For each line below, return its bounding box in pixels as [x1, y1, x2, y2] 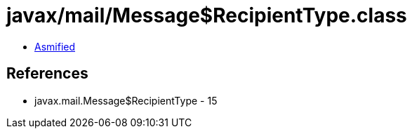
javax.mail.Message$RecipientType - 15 [34, 94, 218, 107]
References [6, 65, 88, 83]
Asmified [34, 40, 76, 53]
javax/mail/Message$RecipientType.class [6, 4, 407, 27]
